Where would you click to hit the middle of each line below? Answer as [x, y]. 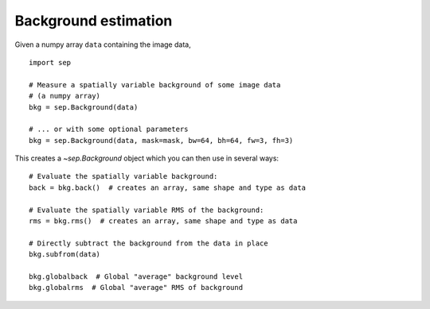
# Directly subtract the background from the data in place [149, 243]
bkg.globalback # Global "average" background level [136, 276]
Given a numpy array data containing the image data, [103, 44]
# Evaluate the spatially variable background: [123, 176]
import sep [50, 62]
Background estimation [94, 21]
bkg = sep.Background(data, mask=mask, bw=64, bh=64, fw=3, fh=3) [161, 140]
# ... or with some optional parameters [109, 129]
